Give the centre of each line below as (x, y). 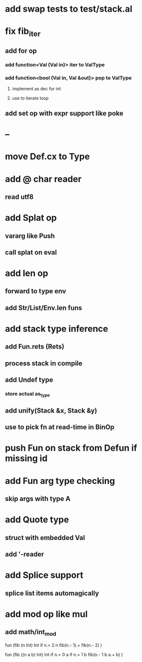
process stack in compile (44, 363)
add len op (27, 273)
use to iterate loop (30, 98)
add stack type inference (57, 329)
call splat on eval (31, 252)
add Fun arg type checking (60, 481)
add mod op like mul (46, 614)
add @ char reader (43, 179)
